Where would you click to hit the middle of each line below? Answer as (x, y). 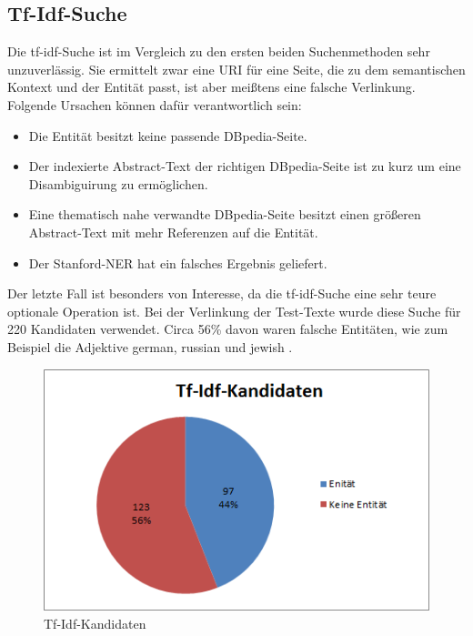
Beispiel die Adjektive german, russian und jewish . (150, 346)
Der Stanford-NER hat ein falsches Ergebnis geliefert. (178, 262)
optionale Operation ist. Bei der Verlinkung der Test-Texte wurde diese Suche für (234, 311)
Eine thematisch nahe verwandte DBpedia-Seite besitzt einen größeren (225, 214)
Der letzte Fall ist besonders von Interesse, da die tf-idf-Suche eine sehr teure (222, 293)
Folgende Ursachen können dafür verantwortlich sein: (155, 104)
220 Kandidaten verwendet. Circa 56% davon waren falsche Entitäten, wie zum (228, 329)
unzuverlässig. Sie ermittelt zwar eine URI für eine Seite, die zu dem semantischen (236, 69)
